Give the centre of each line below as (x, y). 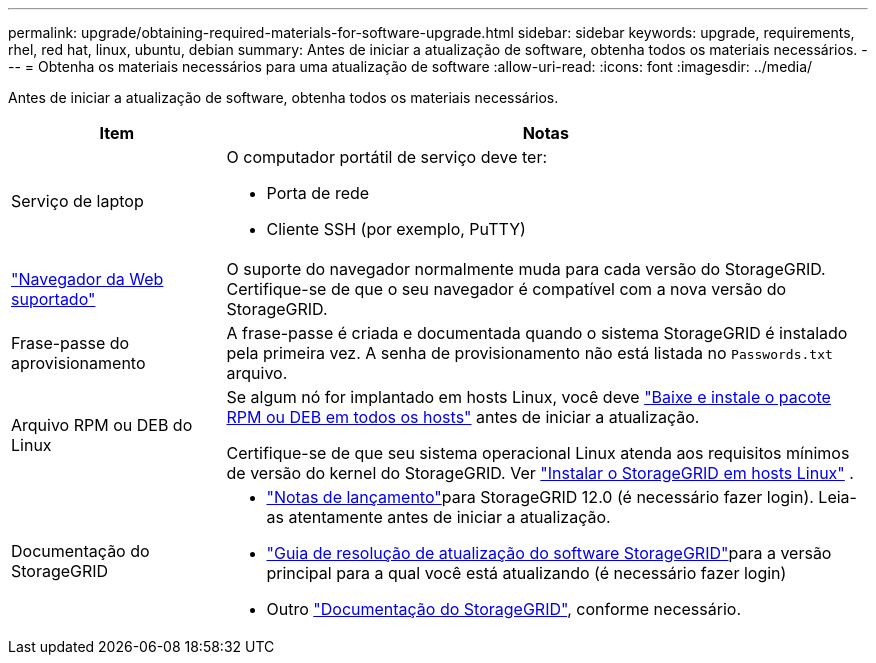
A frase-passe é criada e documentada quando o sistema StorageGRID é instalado (537, 333)
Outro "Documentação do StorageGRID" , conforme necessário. (503, 609)
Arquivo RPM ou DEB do (102, 425)
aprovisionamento (78, 363)
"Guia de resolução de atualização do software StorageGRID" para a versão (549, 553)
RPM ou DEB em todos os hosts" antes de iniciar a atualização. (463, 417)
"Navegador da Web (87, 279)
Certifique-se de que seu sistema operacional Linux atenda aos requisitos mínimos (538, 453)
